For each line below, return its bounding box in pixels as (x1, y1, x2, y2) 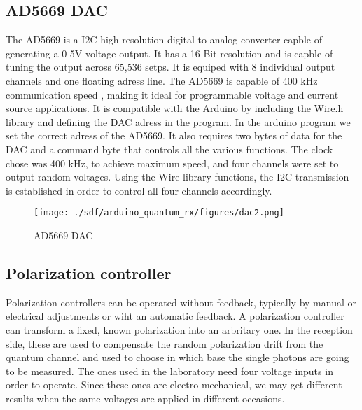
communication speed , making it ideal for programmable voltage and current (6, 87, 339, 101)
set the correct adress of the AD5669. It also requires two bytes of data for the (6, 128, 342, 143)
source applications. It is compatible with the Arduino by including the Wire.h (6, 101, 344, 115)
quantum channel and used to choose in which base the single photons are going (6, 350, 349, 365)
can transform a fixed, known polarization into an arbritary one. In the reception (6, 322, 353, 337)
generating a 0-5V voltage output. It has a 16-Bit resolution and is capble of (6, 45, 333, 60)
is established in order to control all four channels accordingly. (6, 183, 272, 197)
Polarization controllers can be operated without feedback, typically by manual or (6, 295, 357, 309)
